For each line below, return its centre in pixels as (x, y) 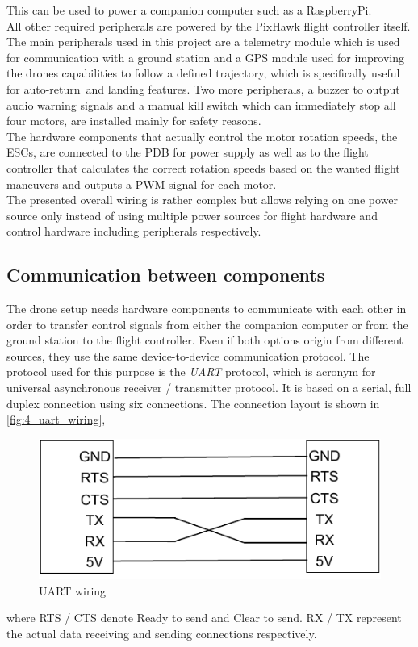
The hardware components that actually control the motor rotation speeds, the (202, 136)
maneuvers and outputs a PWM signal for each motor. (142, 184)
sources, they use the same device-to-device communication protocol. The (188, 355)
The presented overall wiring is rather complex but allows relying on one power (203, 200)
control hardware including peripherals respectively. (134, 231)
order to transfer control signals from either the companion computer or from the (207, 324)
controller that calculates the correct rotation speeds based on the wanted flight (203, 167)
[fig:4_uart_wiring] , (56, 419)
